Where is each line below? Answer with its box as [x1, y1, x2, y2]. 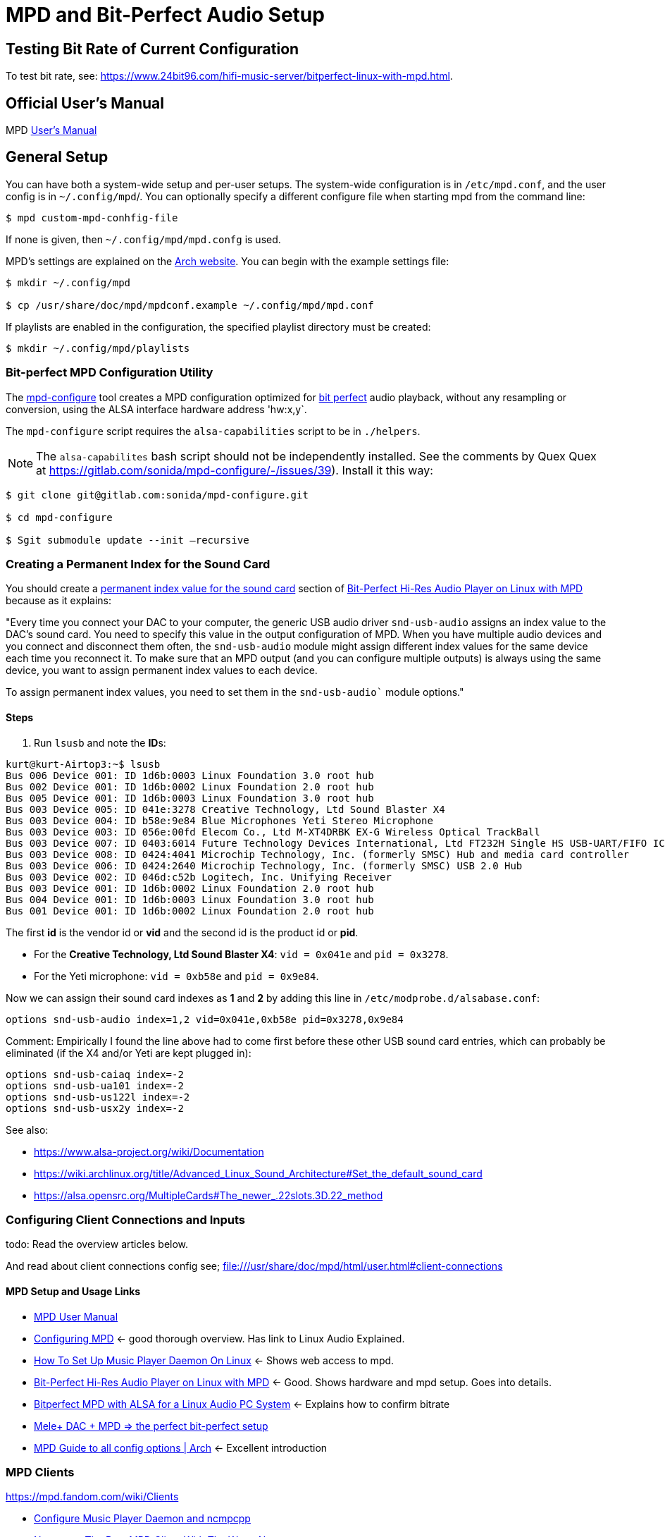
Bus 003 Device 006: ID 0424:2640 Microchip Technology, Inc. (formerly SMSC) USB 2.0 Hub [6, 859, 523, 871]
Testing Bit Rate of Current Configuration [6, 39, 299, 58]
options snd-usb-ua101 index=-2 [6, 1079, 184, 1091]
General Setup [6, 148, 108, 166]
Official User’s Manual [6, 94, 164, 112]
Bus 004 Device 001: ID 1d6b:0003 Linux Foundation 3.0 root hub [6, 893, 374, 905]
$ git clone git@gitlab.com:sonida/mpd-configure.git [6, 489, 309, 501]
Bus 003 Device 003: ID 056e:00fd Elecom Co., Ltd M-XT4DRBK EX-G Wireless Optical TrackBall [6, 826, 540, 838]
